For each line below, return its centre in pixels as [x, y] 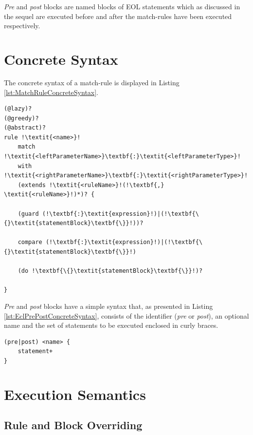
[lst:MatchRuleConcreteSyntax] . [51, 92]
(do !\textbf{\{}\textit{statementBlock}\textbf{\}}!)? [110, 271]
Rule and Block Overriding [73, 425]
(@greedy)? [21, 118]
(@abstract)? [25, 128]
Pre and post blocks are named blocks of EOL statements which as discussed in [122, 6]
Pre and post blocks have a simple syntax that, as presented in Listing [108, 306]
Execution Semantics [75, 394]
